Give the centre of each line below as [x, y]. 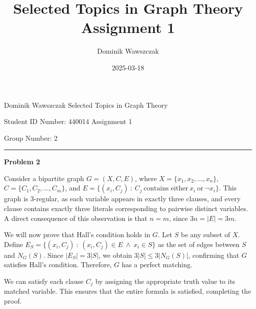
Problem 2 [22, 162]
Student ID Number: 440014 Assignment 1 [68, 121]
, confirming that [214, 255]
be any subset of [206, 234]
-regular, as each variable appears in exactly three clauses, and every [137, 199]
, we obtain [115, 255]
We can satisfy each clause [44, 281]
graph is [16, 199]
